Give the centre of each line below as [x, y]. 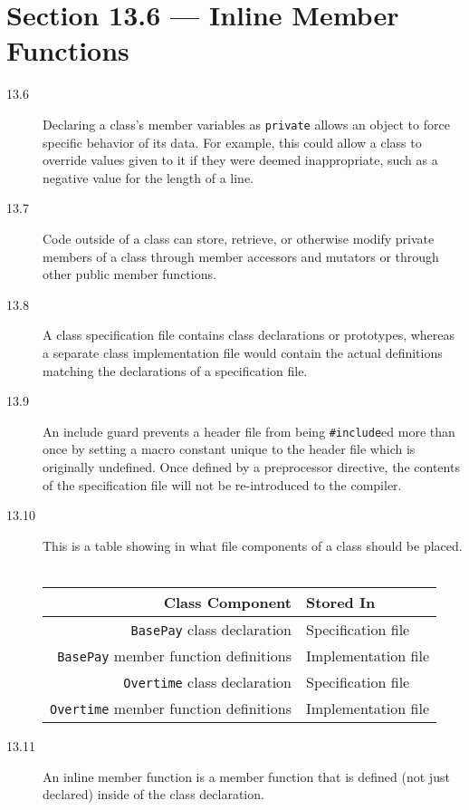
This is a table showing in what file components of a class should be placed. [253, 545]
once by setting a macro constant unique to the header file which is [229, 449]
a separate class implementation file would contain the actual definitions [243, 352]
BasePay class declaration [211, 629]
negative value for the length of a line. [148, 177]
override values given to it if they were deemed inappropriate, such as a [240, 160]
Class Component [227, 602]
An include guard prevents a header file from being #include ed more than [249, 431]
